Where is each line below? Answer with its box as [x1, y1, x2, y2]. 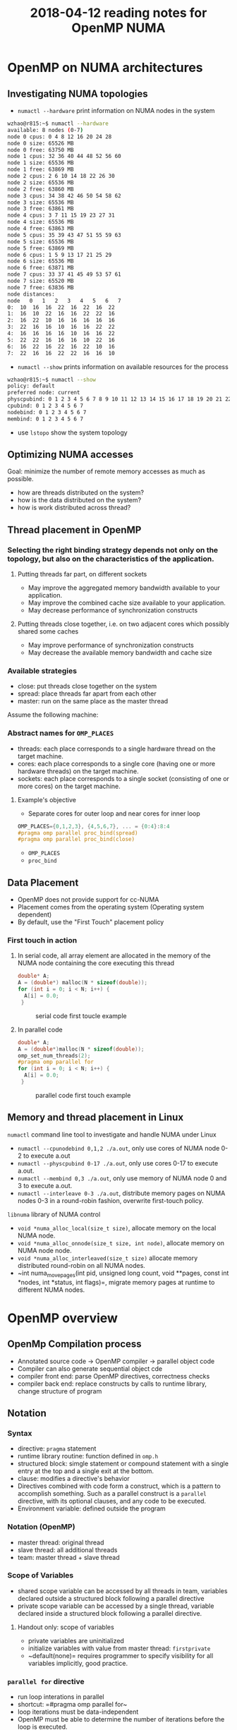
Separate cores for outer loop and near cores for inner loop [28, 809, 201, 818]
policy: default [7, 382, 55, 389]
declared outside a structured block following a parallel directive [17, 1594, 205, 1602]
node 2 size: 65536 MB [7, 179, 74, 186]
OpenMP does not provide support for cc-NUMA [17, 895, 159, 904]
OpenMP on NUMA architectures [7, 60, 203, 75]
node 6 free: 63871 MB [7, 265, 74, 272]
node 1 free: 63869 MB [7, 166, 74, 174]
